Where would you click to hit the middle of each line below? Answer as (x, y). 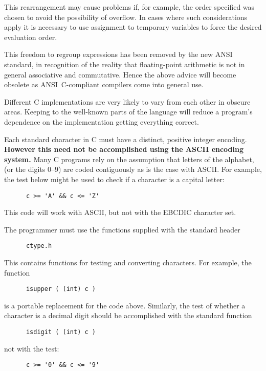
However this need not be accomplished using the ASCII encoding (124, 149)
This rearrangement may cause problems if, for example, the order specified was (129, 7)
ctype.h (39, 246)
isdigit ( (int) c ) (61, 332)
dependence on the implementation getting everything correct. (102, 121)
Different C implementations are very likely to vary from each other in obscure (127, 101)
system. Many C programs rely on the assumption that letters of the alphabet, (129, 159)
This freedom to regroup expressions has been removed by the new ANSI (118, 54)
